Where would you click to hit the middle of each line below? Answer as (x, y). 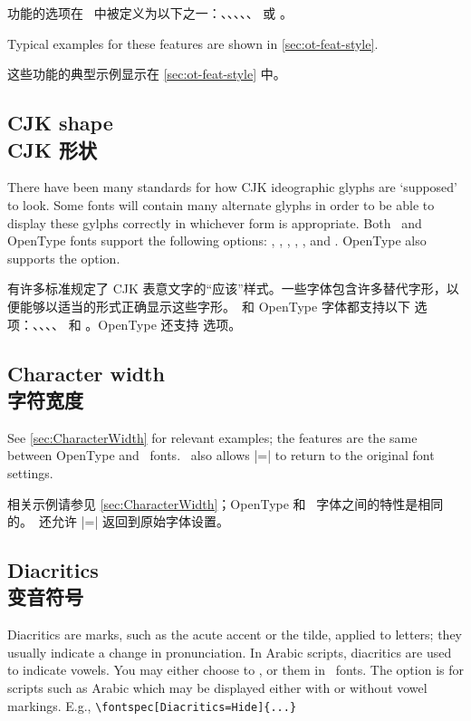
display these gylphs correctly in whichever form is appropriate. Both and (215, 222)
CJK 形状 (52, 149)
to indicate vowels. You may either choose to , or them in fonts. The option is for (235, 670)
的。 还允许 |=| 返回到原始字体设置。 (118, 521)
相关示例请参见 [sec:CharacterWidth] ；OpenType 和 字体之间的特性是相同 (226, 503)
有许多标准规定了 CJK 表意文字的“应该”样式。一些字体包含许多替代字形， (227, 288)
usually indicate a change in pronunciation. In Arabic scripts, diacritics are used (230, 652)
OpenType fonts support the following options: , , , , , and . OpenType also (217, 240)
